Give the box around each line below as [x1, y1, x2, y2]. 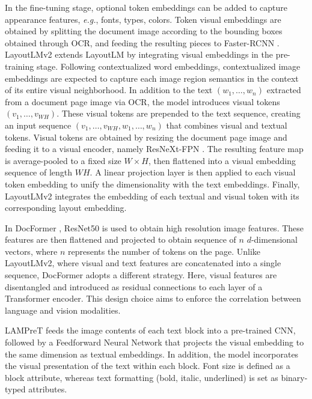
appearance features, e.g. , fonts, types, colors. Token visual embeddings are [5, 13, 281, 25]
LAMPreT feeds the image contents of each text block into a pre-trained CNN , [5, 324, 296, 337]
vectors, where [5, 245, 58, 257]
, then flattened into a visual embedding [148, 154, 296, 166]
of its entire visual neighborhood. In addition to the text [5, 84, 213, 96]
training [5, 59, 34, 72]
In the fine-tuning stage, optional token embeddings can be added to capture [5, 1, 287, 13]
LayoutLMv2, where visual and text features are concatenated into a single [5, 257, 281, 269]
